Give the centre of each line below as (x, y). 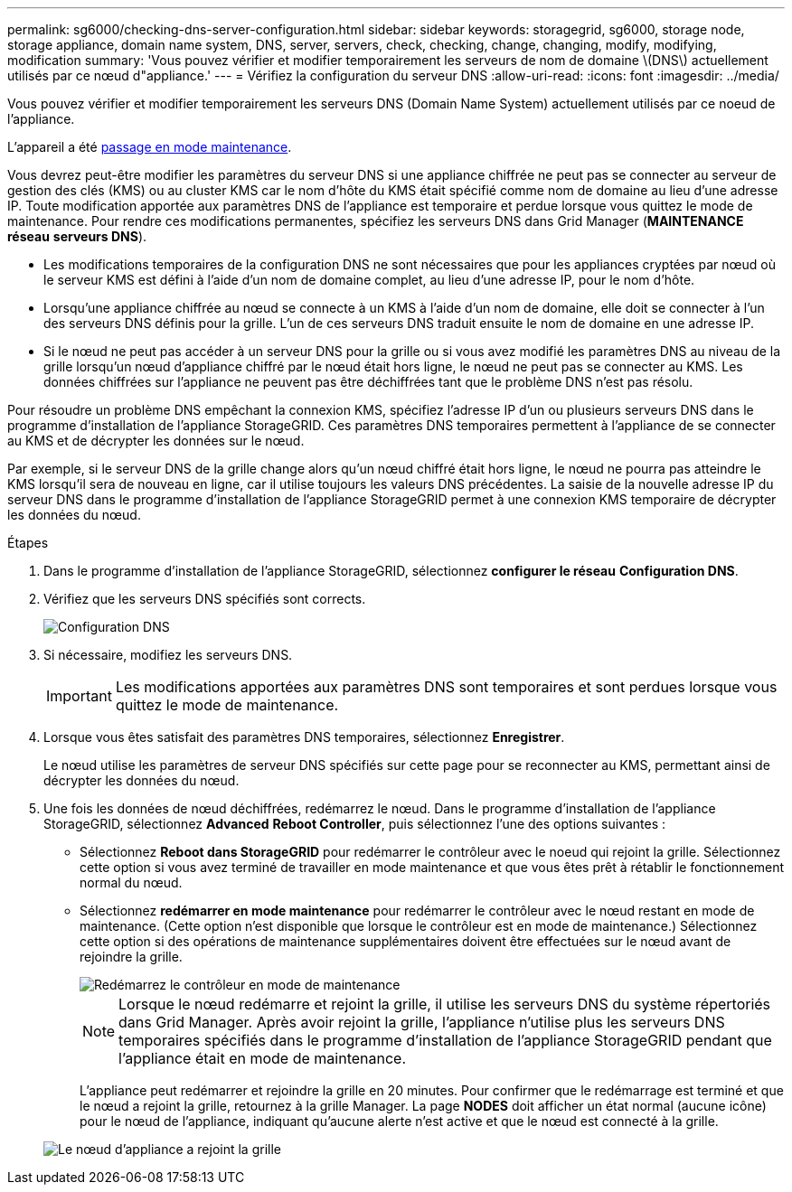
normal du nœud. (131, 882)
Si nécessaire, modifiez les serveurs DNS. (168, 655)
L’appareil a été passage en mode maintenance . (150, 147)
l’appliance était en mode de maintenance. (263, 1058)
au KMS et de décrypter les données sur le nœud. (156, 441)
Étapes (28, 543)
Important (79, 696)
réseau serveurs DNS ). (77, 236)
